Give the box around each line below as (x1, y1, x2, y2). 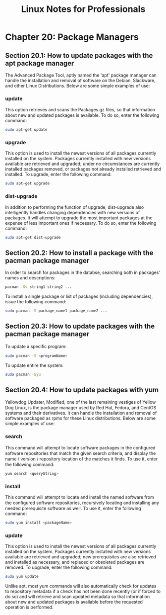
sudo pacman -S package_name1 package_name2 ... (5, 308, 108, 314)
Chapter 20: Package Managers (5, 31, 139, 43)
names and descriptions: (5, 275, 56, 281)
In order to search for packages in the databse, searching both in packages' (5, 269, 160, 275)
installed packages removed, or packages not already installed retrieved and (5, 166, 162, 172)
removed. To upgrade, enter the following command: (5, 564, 113, 570)
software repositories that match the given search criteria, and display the (5, 450, 156, 456)
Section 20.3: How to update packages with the (5, 322, 155, 331)
